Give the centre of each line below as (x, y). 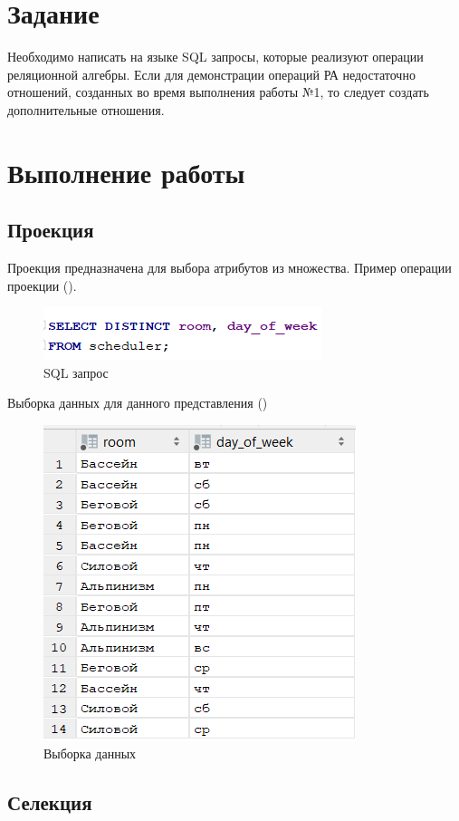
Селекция (50, 802)
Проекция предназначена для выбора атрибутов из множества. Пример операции (229, 268)
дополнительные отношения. (86, 109)
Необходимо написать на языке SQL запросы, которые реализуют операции (215, 57)
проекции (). (42, 285)
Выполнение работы (126, 172)
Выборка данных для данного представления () (138, 403)
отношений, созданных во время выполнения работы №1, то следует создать (218, 92)
